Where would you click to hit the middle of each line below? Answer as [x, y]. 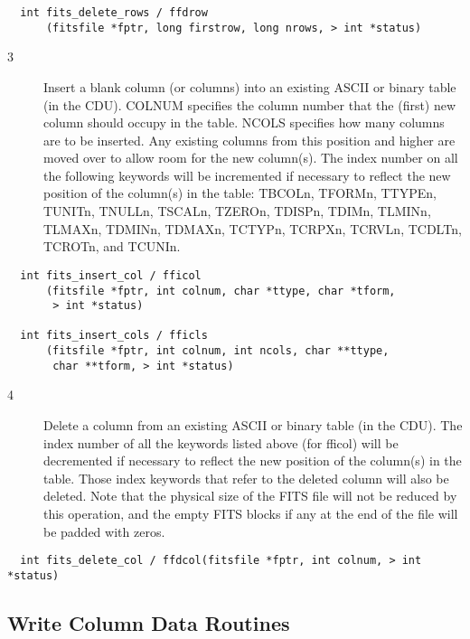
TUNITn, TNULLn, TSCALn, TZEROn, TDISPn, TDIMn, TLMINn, [237, 211]
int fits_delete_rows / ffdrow [114, 13]
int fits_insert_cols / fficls [114, 336]
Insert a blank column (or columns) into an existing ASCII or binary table [250, 86]
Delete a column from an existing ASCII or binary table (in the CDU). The [253, 425]
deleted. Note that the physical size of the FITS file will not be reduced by [250, 496]
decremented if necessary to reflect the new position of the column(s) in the [253, 460]
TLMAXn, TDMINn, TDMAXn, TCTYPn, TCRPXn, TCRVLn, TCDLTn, [253, 228]
